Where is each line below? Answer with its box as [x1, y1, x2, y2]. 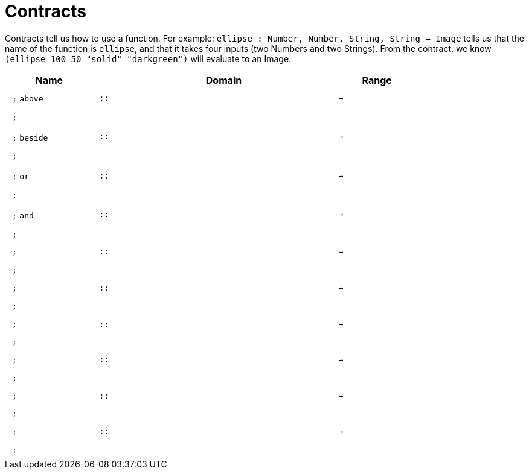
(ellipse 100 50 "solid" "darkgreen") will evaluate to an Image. [5, 53, 292, 64]
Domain [205, 74, 242, 86]
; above [12, 94, 43, 104]
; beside [12, 133, 48, 142]
